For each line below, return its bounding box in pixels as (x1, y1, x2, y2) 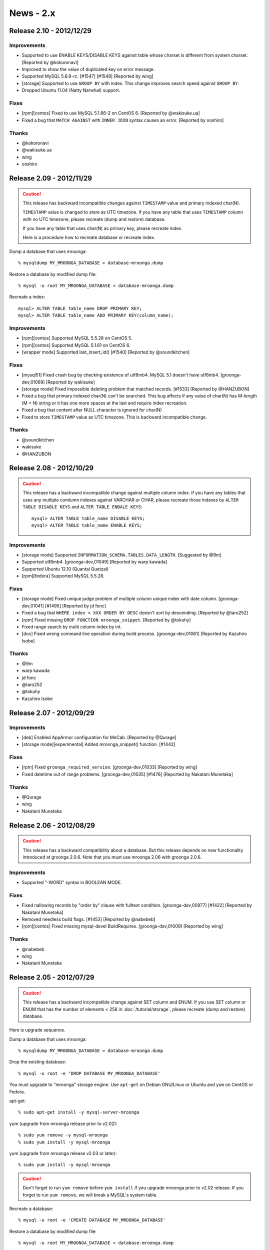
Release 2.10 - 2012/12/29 (9, 26, 92, 35)
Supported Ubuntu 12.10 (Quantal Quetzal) (21, 565, 109, 572)
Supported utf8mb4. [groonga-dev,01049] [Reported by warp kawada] (21, 559, 167, 565)
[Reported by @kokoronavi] (21, 59, 78, 65)
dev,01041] (21, 602, 44, 608)
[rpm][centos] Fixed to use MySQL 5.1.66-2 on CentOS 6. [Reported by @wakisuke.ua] (21, 110, 200, 116)
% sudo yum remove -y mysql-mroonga (18, 1132, 108, 1138)
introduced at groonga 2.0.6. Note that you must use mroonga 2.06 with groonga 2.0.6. (22, 854, 202, 860)
